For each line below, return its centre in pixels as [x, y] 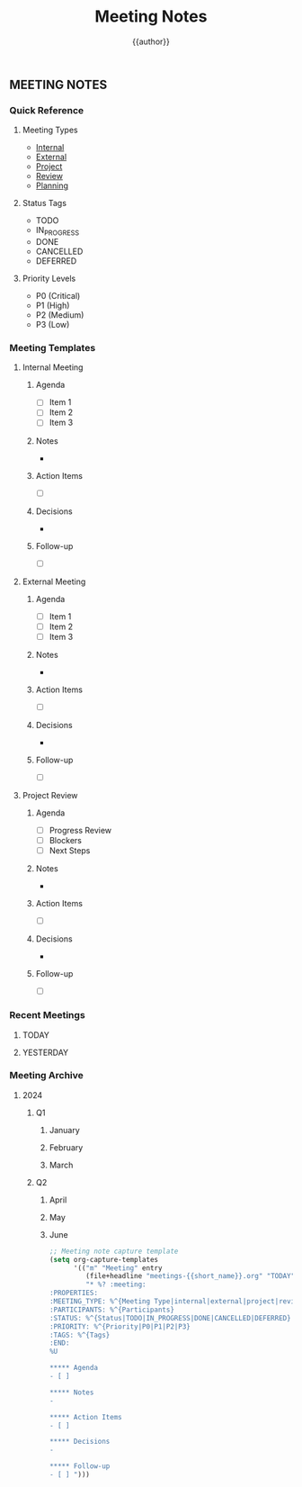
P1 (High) [53, 306]
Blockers [66, 841]
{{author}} [151, 41]
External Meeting [54, 581]
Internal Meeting [53, 367]
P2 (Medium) [60, 315]
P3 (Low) [53, 325]
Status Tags [44, 203]
